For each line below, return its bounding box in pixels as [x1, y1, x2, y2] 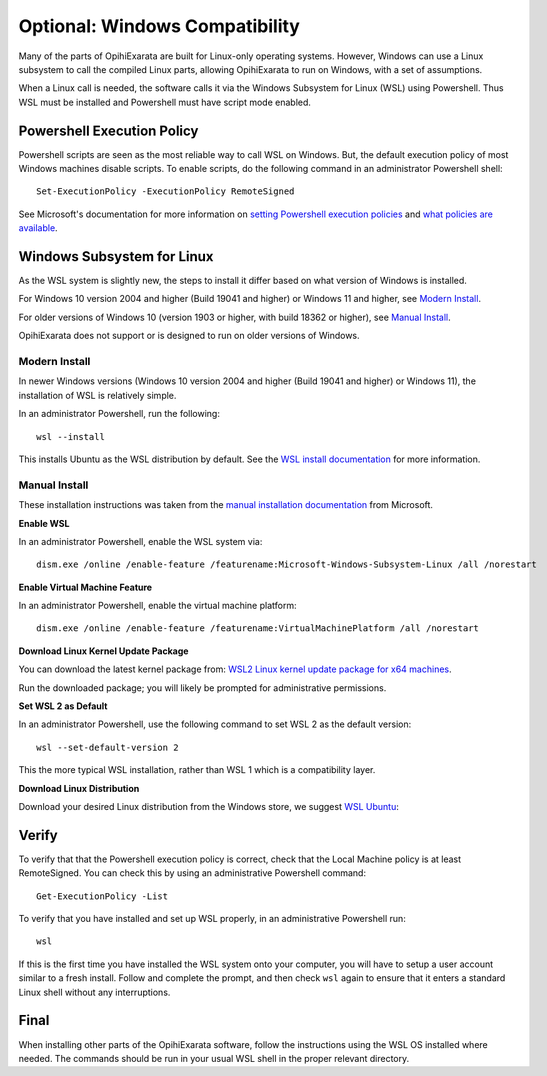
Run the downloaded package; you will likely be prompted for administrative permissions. [18, 681, 387, 694]
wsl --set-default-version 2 [36, 741, 179, 753]
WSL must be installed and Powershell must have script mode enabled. [18, 96, 312, 108]
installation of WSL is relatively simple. [18, 389, 177, 401]
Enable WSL [18, 517, 70, 529]
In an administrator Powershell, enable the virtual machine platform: [18, 600, 297, 612]
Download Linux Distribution [18, 782, 140, 794]
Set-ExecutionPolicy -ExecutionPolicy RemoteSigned [36, 186, 295, 197]
